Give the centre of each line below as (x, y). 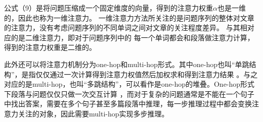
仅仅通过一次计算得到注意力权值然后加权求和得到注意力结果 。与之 (147, 74)
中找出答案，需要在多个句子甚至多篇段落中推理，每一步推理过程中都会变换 (128, 104)
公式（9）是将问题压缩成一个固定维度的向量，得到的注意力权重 (108, 8)
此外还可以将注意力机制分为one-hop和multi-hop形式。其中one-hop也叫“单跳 (127, 64)
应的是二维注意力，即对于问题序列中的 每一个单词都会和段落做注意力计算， (129, 37)
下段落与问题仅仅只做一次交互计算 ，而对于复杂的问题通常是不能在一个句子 (129, 94)
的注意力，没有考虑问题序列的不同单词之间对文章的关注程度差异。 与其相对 (129, 27)
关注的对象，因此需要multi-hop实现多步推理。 (93, 113)
